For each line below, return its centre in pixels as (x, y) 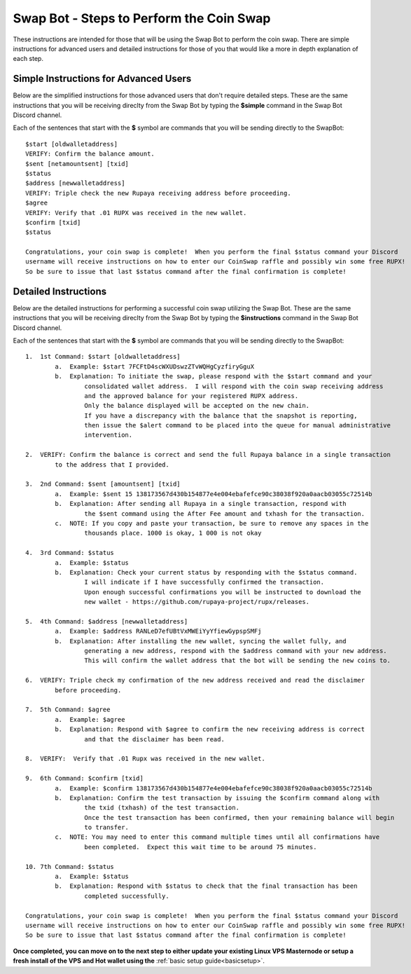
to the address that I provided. (112, 465)
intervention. (109, 435)
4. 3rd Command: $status (70, 553)
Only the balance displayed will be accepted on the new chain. (197, 406)
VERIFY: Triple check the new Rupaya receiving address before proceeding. (158, 193)
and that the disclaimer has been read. (155, 739)
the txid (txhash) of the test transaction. (162, 808)
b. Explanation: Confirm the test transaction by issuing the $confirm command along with (217, 798)
